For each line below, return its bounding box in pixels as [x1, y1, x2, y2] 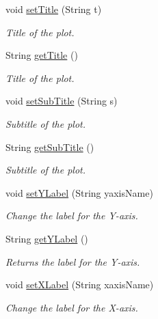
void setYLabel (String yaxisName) [5, 185, 153, 199]
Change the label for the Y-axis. [5, 208, 138, 223]
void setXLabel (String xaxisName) [5, 277, 154, 292]
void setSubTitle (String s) [5, 94, 118, 108]
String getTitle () [5, 48, 78, 62]
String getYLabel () [5, 231, 88, 245]
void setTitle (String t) [5, 2, 102, 16]
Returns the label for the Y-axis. [5, 254, 140, 268]
